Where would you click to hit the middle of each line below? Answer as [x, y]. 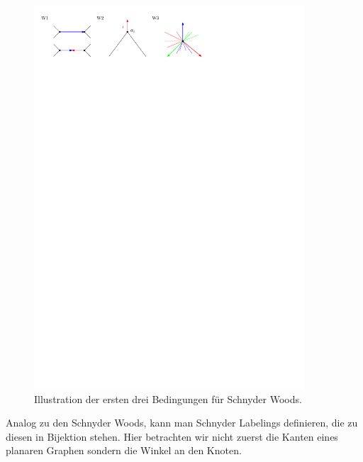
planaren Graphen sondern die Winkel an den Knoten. [124, 450]
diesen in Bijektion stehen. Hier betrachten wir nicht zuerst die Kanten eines [172, 436]
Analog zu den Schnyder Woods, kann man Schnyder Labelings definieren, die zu [182, 423]
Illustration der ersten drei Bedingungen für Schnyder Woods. [168, 398]
